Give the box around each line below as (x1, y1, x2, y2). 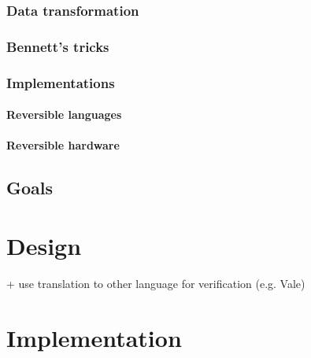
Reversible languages (6, 106, 122, 123)
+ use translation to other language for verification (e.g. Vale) (6, 275, 305, 291)
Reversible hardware (6, 137, 120, 153)
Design (6, 229, 82, 261)
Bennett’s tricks (6, 36, 109, 56)
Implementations (6, 72, 115, 92)
